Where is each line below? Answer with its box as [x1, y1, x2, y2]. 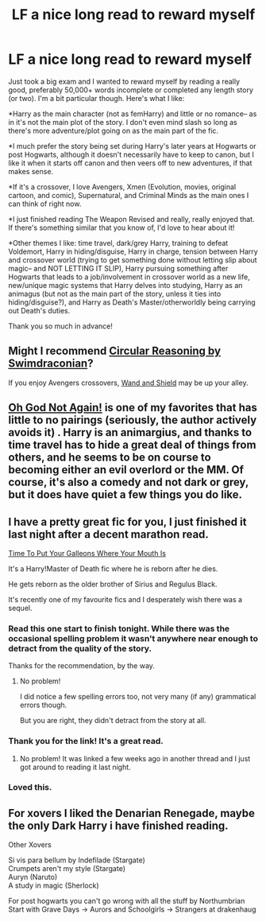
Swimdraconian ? [8, 356, 94, 371]
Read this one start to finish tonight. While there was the [8, 623, 230, 634]
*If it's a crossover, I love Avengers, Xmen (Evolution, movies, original [8, 181, 237, 192]
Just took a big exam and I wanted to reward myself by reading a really [8, 76, 241, 86]
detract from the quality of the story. [8, 643, 152, 654]
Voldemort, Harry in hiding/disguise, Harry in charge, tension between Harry [8, 247, 258, 256]
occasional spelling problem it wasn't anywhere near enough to [8, 632, 258, 644]
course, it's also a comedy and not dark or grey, [8, 476, 249, 489]
